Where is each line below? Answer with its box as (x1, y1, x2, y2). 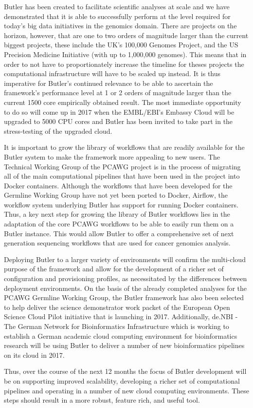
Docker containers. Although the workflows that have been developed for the (4, 180, 233, 190)
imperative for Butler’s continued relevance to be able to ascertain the (4, 78, 213, 88)
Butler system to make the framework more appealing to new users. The (4, 151, 220, 162)
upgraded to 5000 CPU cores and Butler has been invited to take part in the (4, 116, 233, 126)
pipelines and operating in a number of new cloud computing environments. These (4, 385, 249, 395)
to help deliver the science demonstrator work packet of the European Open (4, 302, 230, 312)
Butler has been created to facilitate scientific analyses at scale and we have (4, 1, 230, 11)
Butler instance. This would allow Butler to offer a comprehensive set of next (4, 228, 234, 238)
